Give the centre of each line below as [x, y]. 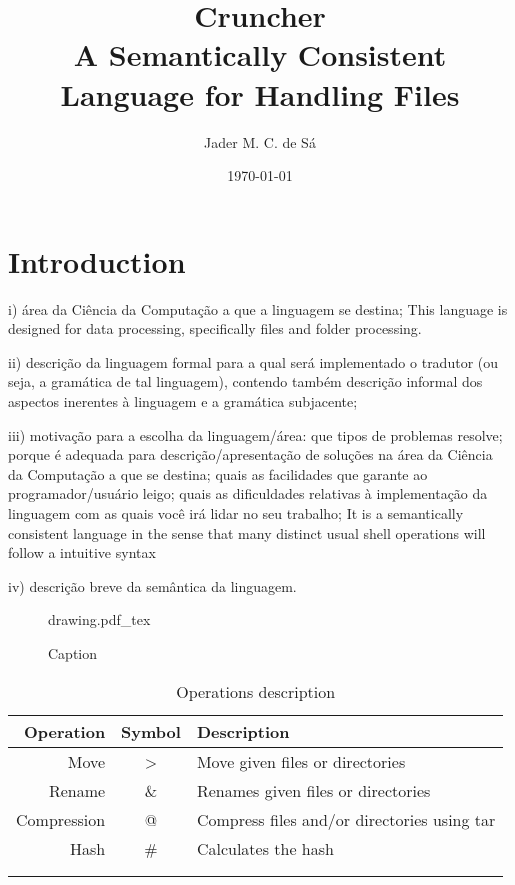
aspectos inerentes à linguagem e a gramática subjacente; [183, 401]
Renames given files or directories [313, 790]
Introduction [97, 260]
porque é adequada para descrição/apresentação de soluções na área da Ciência [250, 454]
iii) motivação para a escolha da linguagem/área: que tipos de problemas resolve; [255, 434]
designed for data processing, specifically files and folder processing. [215, 328]
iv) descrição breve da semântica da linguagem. [152, 585]
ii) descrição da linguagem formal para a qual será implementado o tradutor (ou [253, 361]
